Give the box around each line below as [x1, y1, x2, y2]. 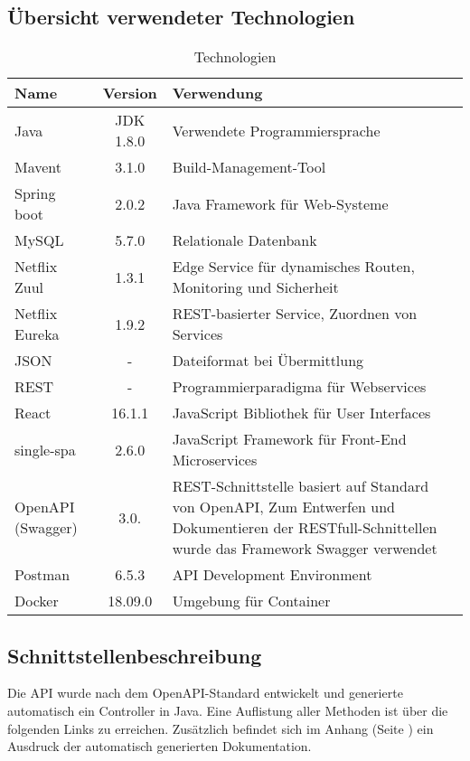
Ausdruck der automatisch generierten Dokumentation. [7, 737, 312, 756]
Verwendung [172, 82, 263, 104]
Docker [14, 590, 59, 612]
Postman [14, 564, 70, 586]
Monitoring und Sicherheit [172, 277, 339, 298]
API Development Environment [172, 564, 372, 586]
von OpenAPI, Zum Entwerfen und [172, 496, 395, 518]
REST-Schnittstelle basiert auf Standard [172, 475, 429, 497]
